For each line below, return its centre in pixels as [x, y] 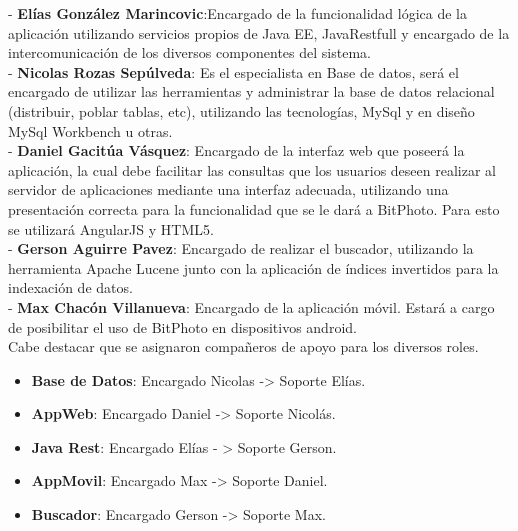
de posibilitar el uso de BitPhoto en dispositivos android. [182, 326]
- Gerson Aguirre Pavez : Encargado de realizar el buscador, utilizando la [241, 248]
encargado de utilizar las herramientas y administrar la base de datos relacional [251, 91]
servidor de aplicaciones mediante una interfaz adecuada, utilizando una [228, 189]
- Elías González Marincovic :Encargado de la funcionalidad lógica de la [237, 13]
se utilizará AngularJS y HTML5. [111, 228]
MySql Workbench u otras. [90, 130]
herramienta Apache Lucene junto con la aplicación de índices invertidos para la [253, 267]
